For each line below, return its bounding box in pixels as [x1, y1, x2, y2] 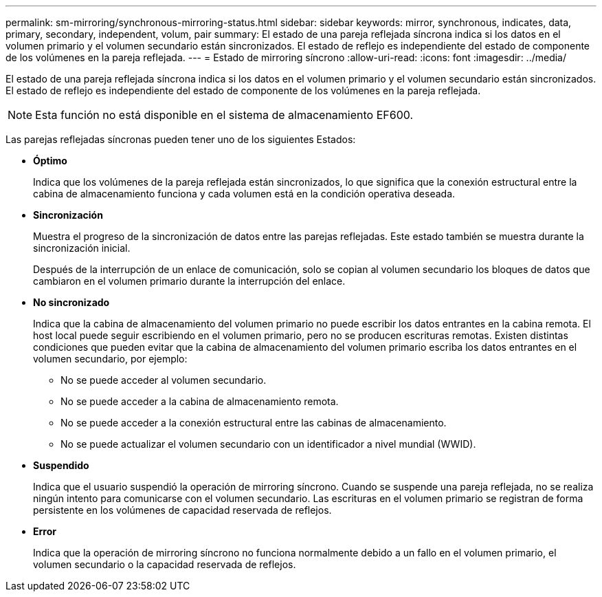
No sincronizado [33, 296, 110, 308]
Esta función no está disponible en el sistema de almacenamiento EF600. [35, 108, 414, 122]
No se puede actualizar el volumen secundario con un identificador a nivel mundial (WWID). [60, 438, 476, 450]
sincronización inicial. [33, 242, 131, 254]
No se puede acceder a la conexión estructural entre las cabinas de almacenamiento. [60, 417, 447, 428]
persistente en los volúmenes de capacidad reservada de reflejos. [33, 504, 332, 516]
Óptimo [33, 155, 67, 166]
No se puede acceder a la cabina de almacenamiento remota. [60, 395, 339, 407]
